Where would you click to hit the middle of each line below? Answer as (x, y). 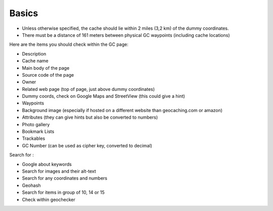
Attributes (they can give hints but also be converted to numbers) (90, 117)
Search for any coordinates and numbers (65, 178)
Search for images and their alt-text (59, 171)
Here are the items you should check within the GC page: (69, 44)
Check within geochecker (49, 199)
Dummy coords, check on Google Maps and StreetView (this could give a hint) (104, 96)
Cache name (35, 61)
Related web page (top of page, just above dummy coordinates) (88, 89)
